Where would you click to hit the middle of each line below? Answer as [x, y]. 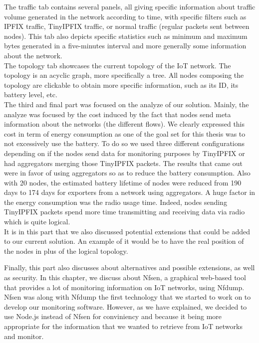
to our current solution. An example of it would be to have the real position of [124, 241]
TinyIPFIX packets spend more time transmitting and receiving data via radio [125, 212]
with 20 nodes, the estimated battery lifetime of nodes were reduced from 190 [123, 182]
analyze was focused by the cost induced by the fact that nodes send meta [118, 114]
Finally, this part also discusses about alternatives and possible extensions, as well [129, 267]
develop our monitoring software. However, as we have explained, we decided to [126, 306]
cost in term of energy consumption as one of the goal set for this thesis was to [125, 133]
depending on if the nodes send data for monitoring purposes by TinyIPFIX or [125, 153]
